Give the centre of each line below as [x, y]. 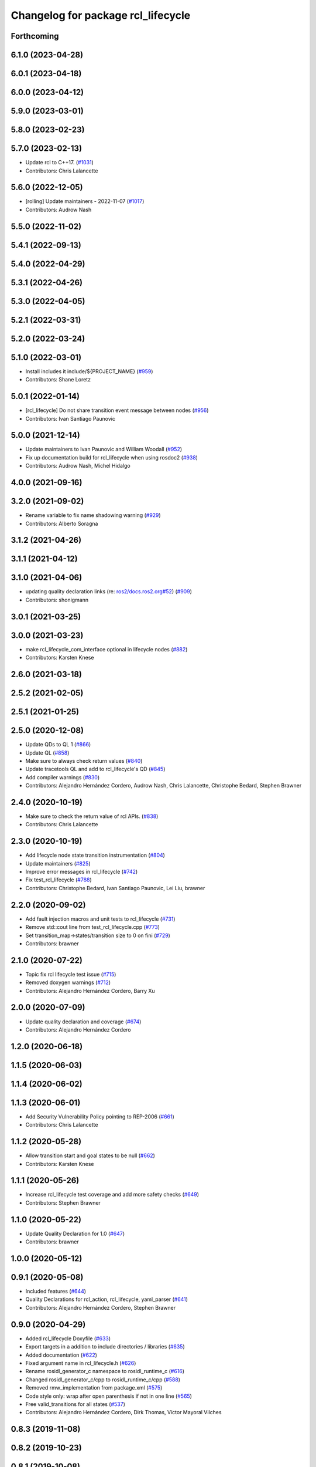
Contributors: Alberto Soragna [62, 523]
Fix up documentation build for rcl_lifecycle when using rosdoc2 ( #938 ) [112, 457]
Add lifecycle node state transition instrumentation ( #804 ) [95, 855]
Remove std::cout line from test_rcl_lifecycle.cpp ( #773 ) [93, 927]
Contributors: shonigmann [57, 600]
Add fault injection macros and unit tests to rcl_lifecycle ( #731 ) [100, 919]
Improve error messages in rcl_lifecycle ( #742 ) [82, 872]
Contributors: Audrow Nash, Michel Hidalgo [78, 466]
